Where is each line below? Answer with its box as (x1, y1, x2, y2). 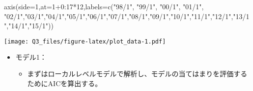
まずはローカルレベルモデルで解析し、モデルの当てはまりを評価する (27, 68, 248, 79)
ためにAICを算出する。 (27, 78, 102, 88)
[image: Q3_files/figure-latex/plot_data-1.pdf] (4, 38, 166, 45)
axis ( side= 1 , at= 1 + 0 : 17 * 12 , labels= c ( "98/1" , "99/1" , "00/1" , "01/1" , (4, 1, 204, 11)
